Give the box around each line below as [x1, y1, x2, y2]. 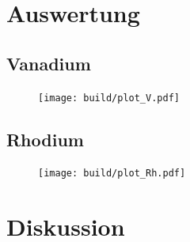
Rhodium [6, 127, 84, 151]
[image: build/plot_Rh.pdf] [38, 168, 186, 180]
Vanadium [6, 51, 91, 75]
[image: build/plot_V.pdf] [38, 92, 180, 104]
